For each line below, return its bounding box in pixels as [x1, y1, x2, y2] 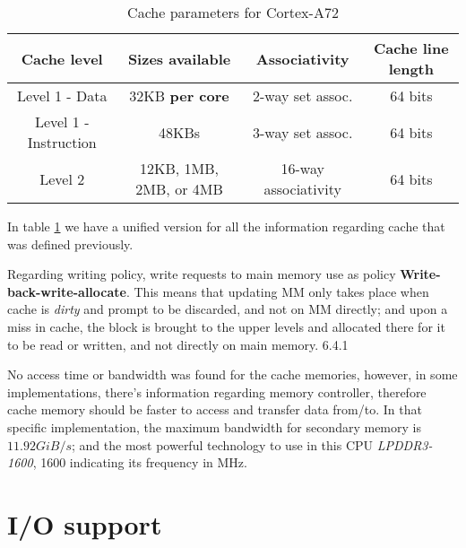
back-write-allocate [7, 282, 126, 300]
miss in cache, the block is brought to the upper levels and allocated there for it [7, 317, 445, 335]
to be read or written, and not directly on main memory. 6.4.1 [7, 335, 349, 353]
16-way [280, 158, 324, 178]
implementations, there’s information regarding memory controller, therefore [7, 382, 427, 401]
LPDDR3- [376, 435, 433, 454]
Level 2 [39, 168, 85, 189]
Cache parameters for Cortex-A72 [127, 2, 339, 22]
